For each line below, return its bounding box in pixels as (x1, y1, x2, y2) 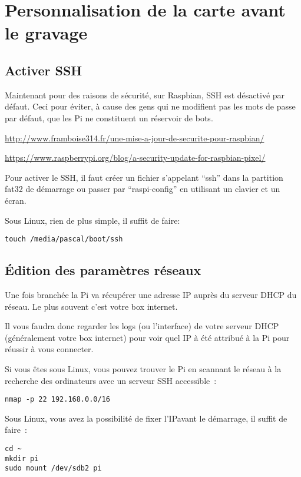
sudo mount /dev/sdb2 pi (5, 464, 102, 473)
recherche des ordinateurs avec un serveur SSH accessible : (5, 374, 217, 386)
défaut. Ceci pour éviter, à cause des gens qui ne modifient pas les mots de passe (5, 100, 296, 112)
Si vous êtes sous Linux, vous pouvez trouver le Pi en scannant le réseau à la (5, 362, 282, 375)
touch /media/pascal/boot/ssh (5, 235, 123, 244)
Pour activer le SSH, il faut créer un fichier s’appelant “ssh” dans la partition (5, 171, 283, 183)
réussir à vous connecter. (5, 343, 94, 355)
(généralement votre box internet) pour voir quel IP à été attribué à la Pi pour (5, 331, 290, 343)
